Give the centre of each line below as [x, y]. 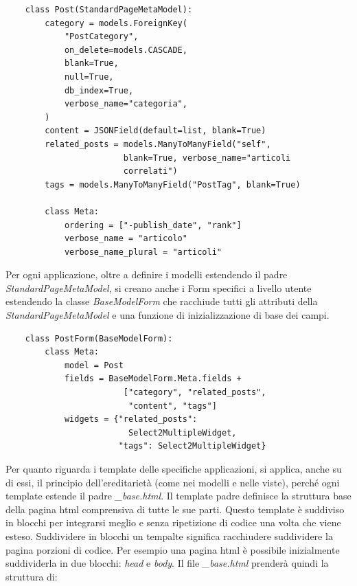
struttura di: [32, 576]
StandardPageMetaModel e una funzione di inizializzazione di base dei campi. [168, 315]
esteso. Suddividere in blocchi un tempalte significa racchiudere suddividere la [169, 536]
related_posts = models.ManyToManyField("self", [158, 144]
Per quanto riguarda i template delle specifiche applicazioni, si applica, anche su [174, 469]
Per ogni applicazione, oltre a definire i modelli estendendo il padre [147, 274]
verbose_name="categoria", [126, 104]
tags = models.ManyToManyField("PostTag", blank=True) [173, 184]
